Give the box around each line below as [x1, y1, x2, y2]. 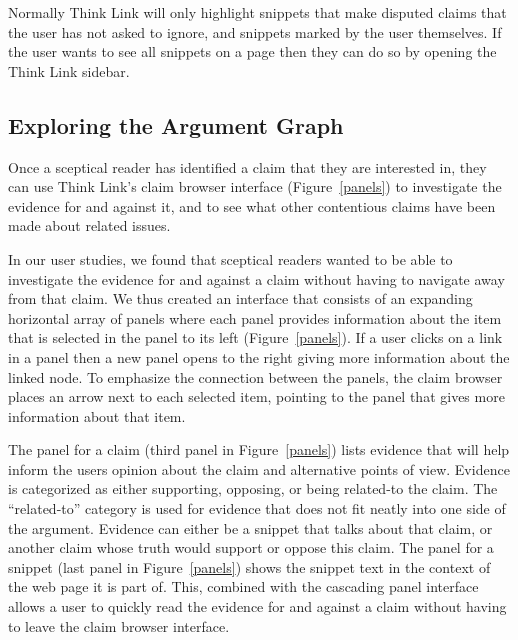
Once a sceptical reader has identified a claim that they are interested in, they [8, 156, 487, 177]
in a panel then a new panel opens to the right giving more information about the [8, 346, 510, 367]
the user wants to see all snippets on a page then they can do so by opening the [8, 41, 497, 62]
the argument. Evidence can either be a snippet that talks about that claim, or [8, 517, 493, 538]
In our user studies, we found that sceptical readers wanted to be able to [8, 248, 453, 269]
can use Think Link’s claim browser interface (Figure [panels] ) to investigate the [8, 176, 502, 197]
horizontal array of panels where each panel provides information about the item [8, 307, 502, 328]
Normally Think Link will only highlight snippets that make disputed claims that [8, 2, 507, 22]
